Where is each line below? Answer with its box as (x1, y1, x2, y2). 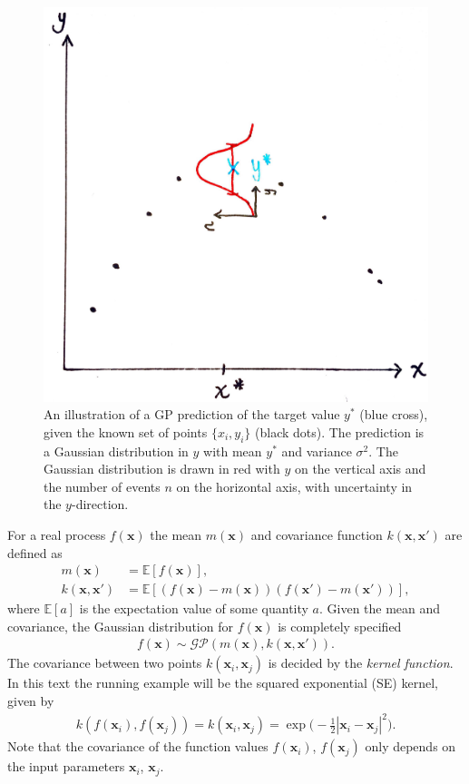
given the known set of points (44, 422, 208, 441)
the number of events (44, 476, 161, 495)
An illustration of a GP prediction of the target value (44, 405, 340, 424)
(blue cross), (359, 405, 428, 424)
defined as (7, 543, 63, 562)
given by (7, 691, 54, 710)
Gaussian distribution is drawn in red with (44, 459, 280, 478)
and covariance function (250, 524, 383, 544)
